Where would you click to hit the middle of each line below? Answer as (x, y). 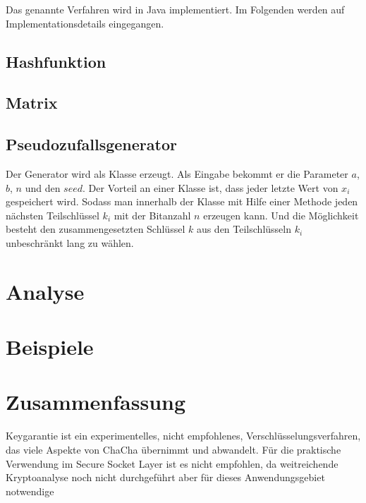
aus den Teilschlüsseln (244, 229)
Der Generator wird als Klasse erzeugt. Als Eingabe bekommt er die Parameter (177, 173)
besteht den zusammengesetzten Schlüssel (96, 229)
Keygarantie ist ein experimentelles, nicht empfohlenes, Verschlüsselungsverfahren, (183, 436)
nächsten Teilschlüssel (53, 215)
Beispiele (50, 347)
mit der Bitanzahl (152, 215)
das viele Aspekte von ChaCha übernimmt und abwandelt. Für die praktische (173, 449)
